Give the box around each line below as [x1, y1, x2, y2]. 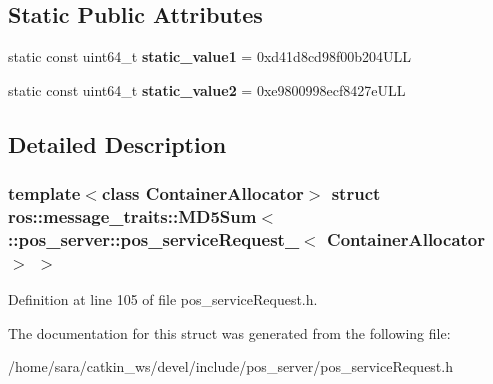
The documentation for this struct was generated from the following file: [8, 322, 451, 343]
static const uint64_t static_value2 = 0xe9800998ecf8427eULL [8, 79, 406, 100]
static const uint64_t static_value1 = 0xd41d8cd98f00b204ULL [8, 46, 411, 67]
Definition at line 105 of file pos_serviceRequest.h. [8, 289, 318, 310]
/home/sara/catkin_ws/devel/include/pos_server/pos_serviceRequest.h [8, 356, 453, 377]
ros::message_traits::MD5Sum [8, 204, 257, 229]
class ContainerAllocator [101, 181, 304, 206]
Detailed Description [8, 128, 227, 159]
